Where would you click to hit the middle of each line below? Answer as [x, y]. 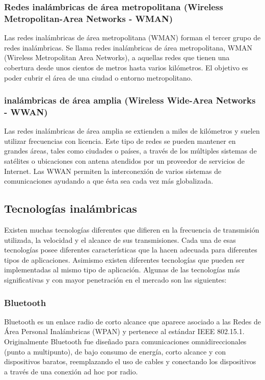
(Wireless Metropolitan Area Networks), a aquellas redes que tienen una [117, 57]
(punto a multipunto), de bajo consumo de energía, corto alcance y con [115, 351]
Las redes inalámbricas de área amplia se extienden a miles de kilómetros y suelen [132, 131]
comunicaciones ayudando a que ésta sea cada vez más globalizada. [109, 181]
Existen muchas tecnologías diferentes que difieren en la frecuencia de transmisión [132, 230]
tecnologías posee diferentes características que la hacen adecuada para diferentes [131, 250]
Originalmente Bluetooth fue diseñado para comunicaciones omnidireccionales [125, 341]
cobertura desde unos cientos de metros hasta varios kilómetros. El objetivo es [126, 67]
